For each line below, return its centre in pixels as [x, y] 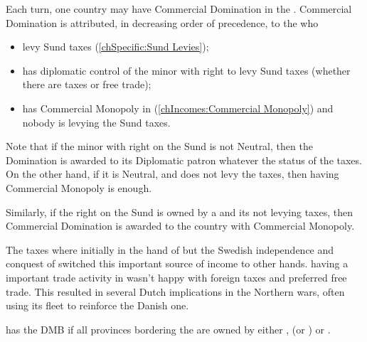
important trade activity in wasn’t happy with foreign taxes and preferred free [176, 277]
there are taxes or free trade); [87, 84]
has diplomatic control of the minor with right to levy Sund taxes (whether [186, 70]
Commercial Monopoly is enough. [79, 187]
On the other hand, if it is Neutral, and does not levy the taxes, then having [172, 174]
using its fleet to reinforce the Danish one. [97, 305]
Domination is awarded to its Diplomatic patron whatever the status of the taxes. [184, 160]
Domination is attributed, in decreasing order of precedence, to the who [162, 22]
